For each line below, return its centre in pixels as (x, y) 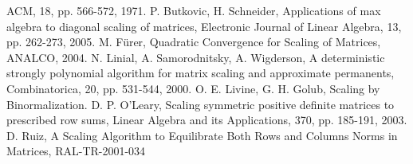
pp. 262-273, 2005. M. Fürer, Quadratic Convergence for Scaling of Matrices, (194, 42)
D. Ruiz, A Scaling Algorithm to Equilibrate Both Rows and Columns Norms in (202, 135)
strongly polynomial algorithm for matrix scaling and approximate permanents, (201, 73)
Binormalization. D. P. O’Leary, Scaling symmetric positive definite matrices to (201, 104)
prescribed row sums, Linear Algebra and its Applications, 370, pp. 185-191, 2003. (207, 120)
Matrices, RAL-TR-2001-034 (76, 151)
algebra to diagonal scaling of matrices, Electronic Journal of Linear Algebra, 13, (204, 26)
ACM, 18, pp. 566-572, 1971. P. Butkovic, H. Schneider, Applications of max (194, 10)
